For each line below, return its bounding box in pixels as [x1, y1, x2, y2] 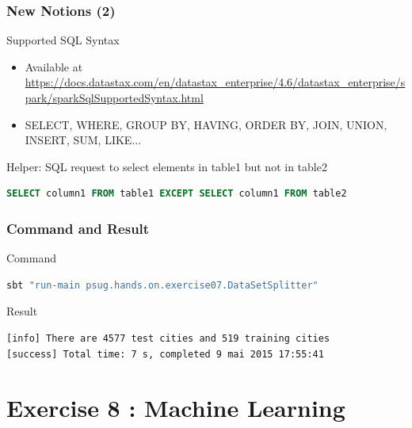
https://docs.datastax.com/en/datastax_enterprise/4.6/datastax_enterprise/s [25, 74, 406, 90]
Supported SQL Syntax [6, 32, 120, 48]
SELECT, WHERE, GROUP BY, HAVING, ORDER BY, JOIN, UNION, [25, 116, 387, 132]
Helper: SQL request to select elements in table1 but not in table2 [6, 158, 327, 174]
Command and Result [6, 218, 150, 238]
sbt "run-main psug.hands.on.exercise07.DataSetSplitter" [6, 279, 319, 291]
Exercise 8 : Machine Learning [6, 392, 345, 424]
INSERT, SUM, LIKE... [25, 132, 142, 148]
